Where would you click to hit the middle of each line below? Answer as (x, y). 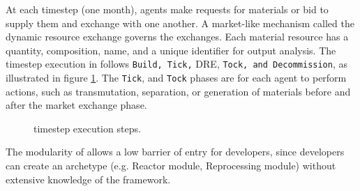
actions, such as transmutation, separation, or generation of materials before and (178, 91)
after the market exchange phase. (76, 105)
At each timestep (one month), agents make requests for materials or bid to (167, 9)
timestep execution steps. (87, 128)
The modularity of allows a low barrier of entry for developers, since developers (175, 152)
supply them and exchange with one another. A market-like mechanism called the (180, 23)
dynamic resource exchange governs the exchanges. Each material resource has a (177, 37)
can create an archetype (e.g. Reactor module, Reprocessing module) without (171, 166)
